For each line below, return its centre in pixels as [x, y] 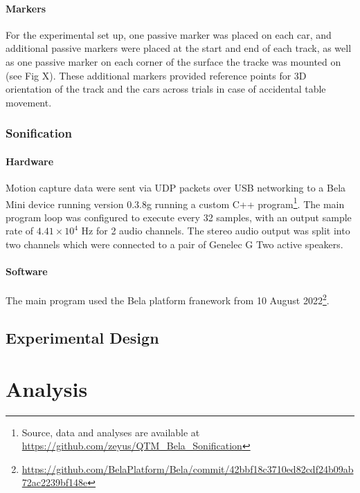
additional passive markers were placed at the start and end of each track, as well [179, 48]
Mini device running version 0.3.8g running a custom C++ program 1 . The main [175, 203]
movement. [29, 102]
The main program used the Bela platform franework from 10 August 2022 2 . [168, 299]
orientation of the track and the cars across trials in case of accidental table [166, 89]
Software [27, 271]
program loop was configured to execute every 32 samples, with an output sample [179, 217]
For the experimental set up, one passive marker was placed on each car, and [169, 34]
